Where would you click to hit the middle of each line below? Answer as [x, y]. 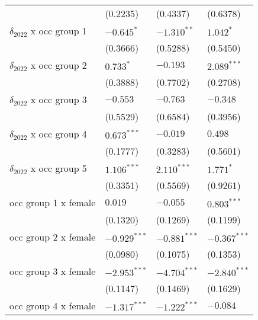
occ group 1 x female [53, 202]
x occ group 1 [59, 31]
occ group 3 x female [53, 271]
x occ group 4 [59, 134]
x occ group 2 [59, 65]
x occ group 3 [59, 99]
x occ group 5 [59, 168]
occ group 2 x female [53, 237]
